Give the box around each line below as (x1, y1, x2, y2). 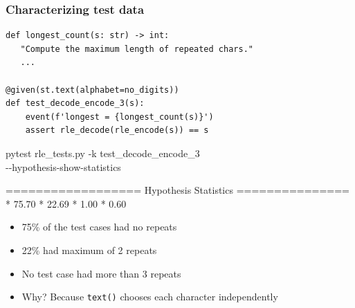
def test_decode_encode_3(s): (6, 98, 145, 109)
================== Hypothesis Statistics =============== (6, 183, 350, 197)
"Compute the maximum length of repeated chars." (20, 44, 253, 54)
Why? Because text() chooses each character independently (21, 289, 278, 304)
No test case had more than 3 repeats (21, 266, 181, 280)
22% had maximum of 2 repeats (21, 242, 157, 257)
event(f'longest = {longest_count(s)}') (25, 111, 214, 122)
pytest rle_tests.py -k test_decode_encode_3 (6, 145, 200, 160)
